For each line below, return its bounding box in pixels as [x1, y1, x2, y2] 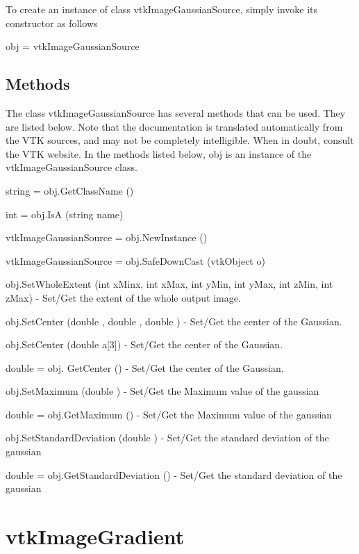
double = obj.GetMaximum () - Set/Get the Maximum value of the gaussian [6, 407, 333, 421]
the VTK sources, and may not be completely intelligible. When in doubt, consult [6, 133, 354, 147]
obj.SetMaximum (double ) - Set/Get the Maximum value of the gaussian [6, 384, 319, 398]
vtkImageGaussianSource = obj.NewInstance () [6, 230, 208, 245]
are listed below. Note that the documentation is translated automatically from [6, 119, 343, 133]
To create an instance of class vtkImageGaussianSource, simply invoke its [6, 2, 318, 16]
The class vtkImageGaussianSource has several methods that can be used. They [6, 105, 346, 120]
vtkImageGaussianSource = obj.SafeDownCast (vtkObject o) [6, 253, 265, 268]
